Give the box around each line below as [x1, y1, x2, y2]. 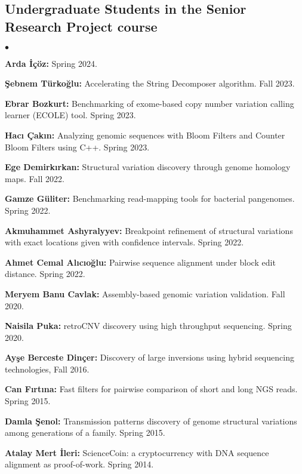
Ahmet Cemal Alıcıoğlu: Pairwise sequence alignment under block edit [5, 256, 276, 268]
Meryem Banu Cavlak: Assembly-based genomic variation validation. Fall [5, 287, 285, 300]
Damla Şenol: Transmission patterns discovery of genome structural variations [5, 414, 297, 427]
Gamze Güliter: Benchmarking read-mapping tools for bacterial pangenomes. [5, 192, 295, 205]
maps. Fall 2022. [5, 172, 64, 184]
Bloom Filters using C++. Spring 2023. [5, 140, 150, 153]
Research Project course [5, 17, 158, 35]
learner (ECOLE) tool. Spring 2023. [5, 109, 136, 121]
